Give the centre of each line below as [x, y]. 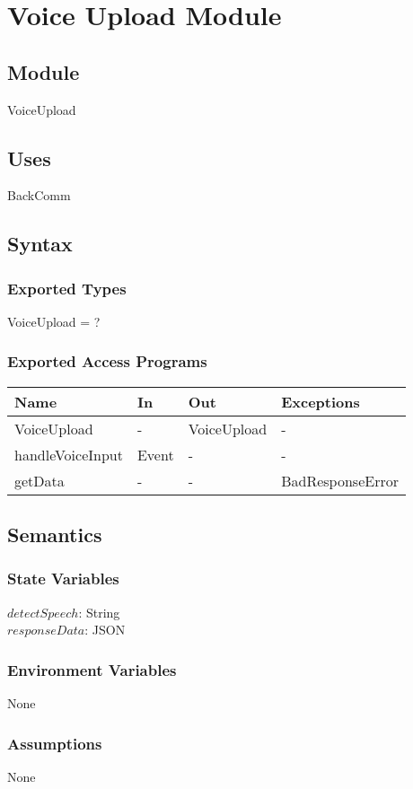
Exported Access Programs [107, 361]
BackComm [39, 195]
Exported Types [67, 288]
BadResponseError [340, 480]
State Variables [63, 579]
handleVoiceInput [69, 454]
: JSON [105, 630]
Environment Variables [92, 669]
